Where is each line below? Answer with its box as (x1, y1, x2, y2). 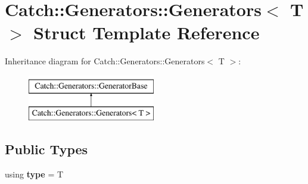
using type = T (5, 168, 64, 180)
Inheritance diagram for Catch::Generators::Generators (5, 55, 205, 67)
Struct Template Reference (33, 20, 260, 45)
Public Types (5, 140, 88, 158)
